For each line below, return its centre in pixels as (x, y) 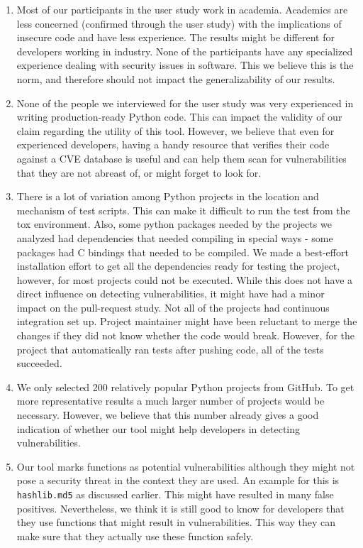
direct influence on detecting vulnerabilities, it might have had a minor (171, 294)
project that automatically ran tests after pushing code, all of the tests (170, 349)
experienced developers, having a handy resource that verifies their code (173, 144)
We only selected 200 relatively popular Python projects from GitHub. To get (185, 387)
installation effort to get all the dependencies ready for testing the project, (178, 266)
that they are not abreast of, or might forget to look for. (139, 172)
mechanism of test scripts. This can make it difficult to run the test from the (183, 210)
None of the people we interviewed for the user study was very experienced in (185, 103)
